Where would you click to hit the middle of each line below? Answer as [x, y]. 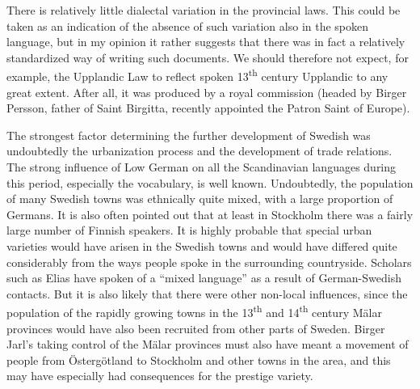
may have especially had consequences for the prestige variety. [160, 376]
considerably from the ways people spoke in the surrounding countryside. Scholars [209, 262]
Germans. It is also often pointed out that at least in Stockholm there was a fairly [210, 214]
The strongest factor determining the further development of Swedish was [189, 135]
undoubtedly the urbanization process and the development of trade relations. [199, 151]
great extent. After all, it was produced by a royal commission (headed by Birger [207, 92]
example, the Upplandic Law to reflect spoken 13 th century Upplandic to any [197, 75]
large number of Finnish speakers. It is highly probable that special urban [189, 230]
